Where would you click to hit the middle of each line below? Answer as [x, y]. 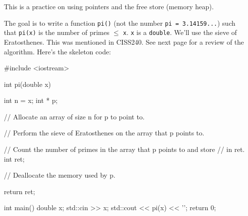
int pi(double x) [28, 84]
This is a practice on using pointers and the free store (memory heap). [109, 6]
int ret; [14, 158]
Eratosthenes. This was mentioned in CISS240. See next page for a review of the [124, 42]
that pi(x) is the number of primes [57, 32]
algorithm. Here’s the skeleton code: [57, 51]
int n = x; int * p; [31, 100]
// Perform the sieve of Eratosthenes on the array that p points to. [104, 133]
